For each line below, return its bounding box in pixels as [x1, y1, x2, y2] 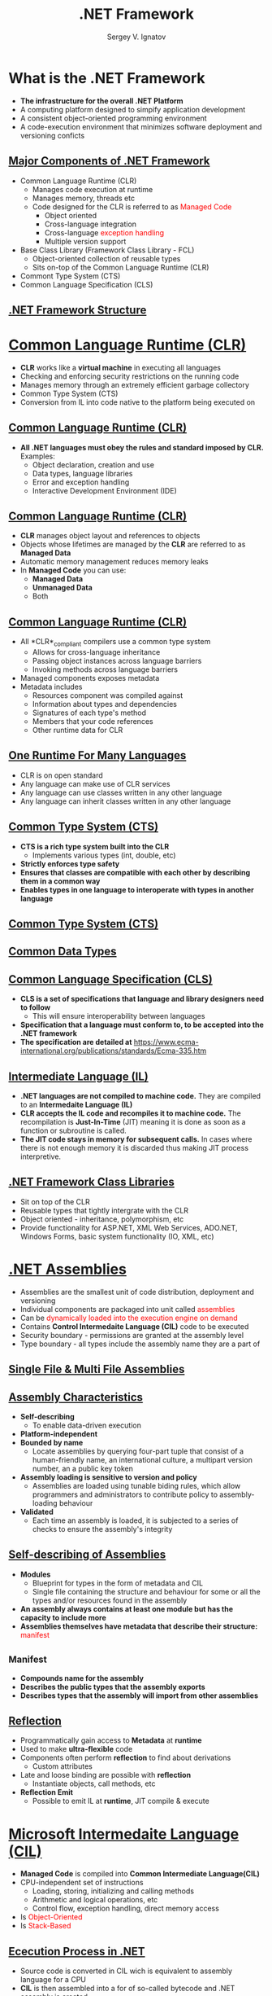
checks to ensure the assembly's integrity [32, 1524, 173, 1534]
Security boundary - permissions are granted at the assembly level [19, 1330, 244, 1340]
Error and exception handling [32, 477, 130, 487]
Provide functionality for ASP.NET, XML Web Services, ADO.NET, [19, 1222, 238, 1232]
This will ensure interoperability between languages [32, 1011, 205, 1021]
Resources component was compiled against [32, 691, 183, 700]
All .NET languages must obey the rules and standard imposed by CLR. [19, 442, 264, 452]
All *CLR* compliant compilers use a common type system [19, 637, 211, 648]
